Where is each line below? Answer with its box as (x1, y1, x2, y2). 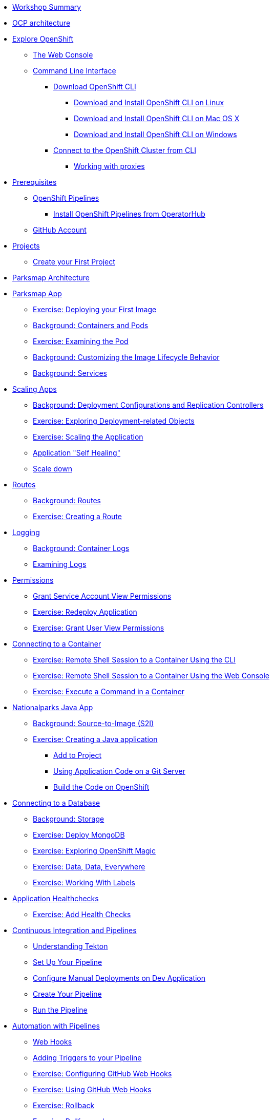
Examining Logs (33, 560, 87, 568)
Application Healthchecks (12, 894, 99, 903)
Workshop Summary (12, 3, 81, 11)
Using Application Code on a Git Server (53, 767, 185, 775)
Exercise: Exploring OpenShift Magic (33, 846, 156, 855)
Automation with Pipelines (12, 1021, 100, 1030)
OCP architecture (12, 18, 71, 27)
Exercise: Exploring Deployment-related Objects (33, 416, 195, 425)
